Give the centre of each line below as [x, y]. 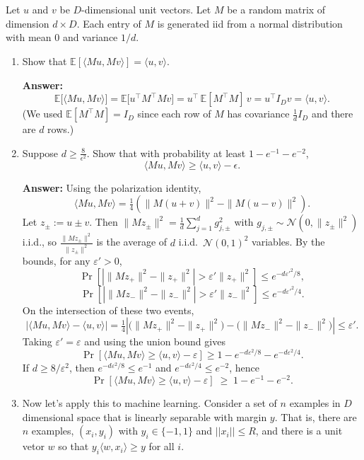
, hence [245, 368]
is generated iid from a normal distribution [250, 23]
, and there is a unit [299, 431]
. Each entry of [109, 23]
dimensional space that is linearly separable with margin [145, 416]
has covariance [258, 114]
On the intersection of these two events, [108, 310]
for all [162, 446]
